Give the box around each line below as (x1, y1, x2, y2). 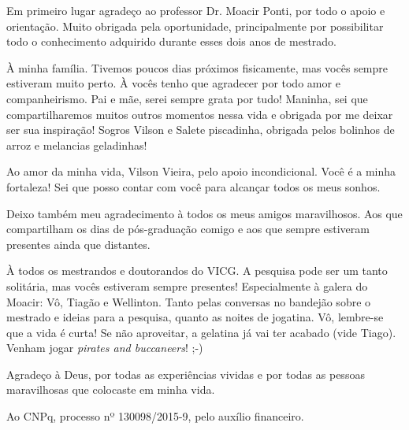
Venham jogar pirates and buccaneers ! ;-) (6, 339, 203, 356)
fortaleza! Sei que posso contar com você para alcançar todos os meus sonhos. (6, 178, 381, 195)
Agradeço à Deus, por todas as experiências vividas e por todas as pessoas (6, 365, 365, 382)
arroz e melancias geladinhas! (6, 136, 147, 153)
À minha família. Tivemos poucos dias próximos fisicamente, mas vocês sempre (6, 59, 389, 76)
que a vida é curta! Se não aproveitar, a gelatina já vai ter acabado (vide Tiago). (6, 324, 396, 340)
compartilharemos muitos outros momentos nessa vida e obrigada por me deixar (6, 106, 393, 122)
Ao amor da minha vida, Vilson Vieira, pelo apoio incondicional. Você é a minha (6, 163, 396, 180)
